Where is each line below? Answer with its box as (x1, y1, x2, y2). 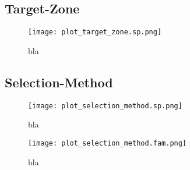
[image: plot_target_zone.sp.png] (28, 28, 162, 37)
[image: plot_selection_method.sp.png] (28, 101, 182, 110)
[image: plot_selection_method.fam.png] (28, 139, 187, 147)
